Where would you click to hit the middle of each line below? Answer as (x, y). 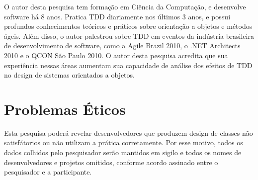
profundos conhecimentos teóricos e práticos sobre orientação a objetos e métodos (128, 26)
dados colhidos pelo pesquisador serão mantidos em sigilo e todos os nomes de (123, 152)
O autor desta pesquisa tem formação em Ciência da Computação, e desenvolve (125, 6)
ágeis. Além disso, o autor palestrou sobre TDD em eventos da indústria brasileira (129, 36)
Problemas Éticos (65, 109)
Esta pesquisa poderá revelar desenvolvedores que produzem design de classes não (129, 133)
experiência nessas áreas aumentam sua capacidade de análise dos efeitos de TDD (128, 65)
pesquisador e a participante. (48, 172)
